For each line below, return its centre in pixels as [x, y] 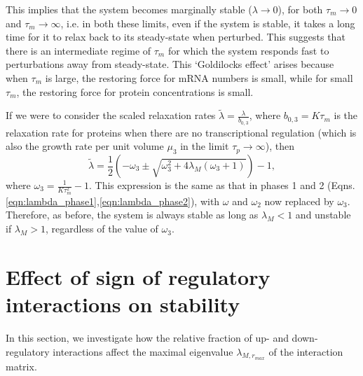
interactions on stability [123, 304]
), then [280, 146]
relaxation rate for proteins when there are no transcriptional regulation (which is [181, 132]
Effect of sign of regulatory [138, 276]
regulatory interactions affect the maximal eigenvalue [119, 351]
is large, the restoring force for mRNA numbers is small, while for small [199, 77]
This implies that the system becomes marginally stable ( [129, 9]
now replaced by [299, 201]
